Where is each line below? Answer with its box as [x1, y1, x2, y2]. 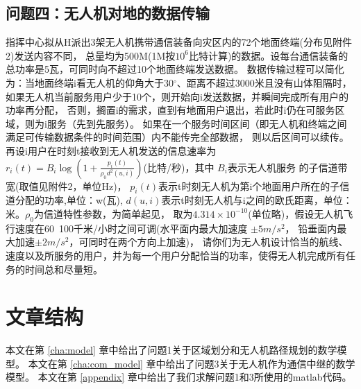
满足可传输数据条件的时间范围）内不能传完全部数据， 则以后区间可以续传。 [6, 130, 349, 144]
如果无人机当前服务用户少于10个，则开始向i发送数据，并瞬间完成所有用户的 [6, 89, 349, 103]
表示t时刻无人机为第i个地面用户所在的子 [158, 178, 340, 193]
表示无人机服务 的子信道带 [227, 159, 348, 174]
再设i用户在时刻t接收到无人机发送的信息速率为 [6, 143, 217, 157]
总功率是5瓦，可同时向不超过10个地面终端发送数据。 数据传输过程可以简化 [6, 62, 344, 76]
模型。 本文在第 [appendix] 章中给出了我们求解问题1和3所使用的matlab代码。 [6, 370, 352, 384]
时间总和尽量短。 [24, 261, 103, 276]
